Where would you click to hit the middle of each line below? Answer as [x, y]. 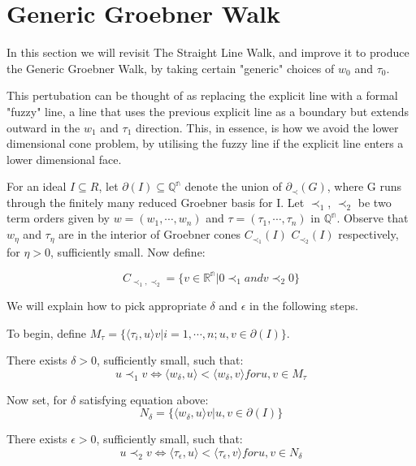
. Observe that [373, 218]
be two [375, 202]
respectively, [368, 234]
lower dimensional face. [64, 159]
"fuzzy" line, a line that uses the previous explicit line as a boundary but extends [208, 111]
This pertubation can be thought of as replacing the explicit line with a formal [202, 95]
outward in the [43, 127]
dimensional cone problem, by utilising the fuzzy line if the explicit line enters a [205, 143]
